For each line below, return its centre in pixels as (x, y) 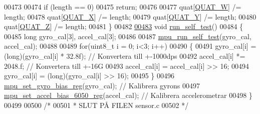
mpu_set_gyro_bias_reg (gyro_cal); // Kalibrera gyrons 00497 (102, 85)
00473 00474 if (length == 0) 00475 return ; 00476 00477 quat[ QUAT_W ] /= (123, 7)
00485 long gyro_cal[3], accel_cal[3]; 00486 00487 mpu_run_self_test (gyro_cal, (128, 36)
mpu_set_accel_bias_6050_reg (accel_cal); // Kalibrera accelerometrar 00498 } (128, 95)
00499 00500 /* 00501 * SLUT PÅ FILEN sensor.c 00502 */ (96, 105)
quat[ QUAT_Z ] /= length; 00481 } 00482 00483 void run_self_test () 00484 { (124, 26)
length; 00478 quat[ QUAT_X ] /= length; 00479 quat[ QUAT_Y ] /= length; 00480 (130, 16)
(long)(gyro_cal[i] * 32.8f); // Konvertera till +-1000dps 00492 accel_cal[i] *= (125, 55)
